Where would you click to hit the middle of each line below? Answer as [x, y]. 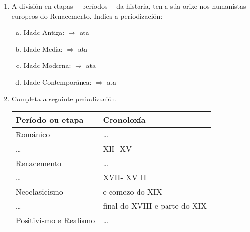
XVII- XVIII [125, 177]
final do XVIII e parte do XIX [155, 206]
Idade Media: [43, 49]
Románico [33, 134]
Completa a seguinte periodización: [64, 98]
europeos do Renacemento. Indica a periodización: [87, 16]
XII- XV [117, 149]
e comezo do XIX [132, 192]
